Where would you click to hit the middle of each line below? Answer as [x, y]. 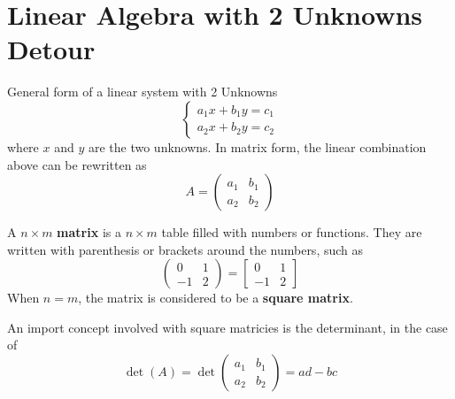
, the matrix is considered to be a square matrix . [216, 298]
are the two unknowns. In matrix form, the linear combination [257, 146]
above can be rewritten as [77, 164]
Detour [51, 49]
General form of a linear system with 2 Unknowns [143, 92]
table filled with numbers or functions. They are [292, 232]
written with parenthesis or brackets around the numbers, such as [185, 249]
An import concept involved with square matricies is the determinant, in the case [227, 327]
